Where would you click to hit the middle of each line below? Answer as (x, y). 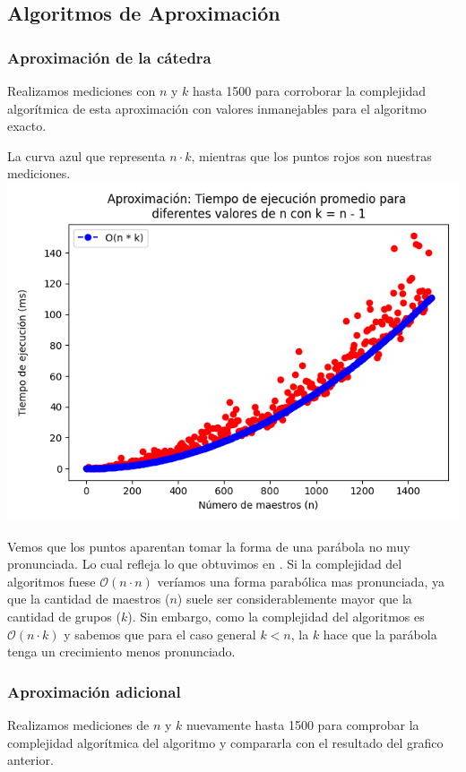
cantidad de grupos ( (64, 616)
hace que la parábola (380, 634)
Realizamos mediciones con (82, 90)
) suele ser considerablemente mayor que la (294, 599)
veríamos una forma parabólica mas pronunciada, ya (301, 581)
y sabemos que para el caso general (160, 634)
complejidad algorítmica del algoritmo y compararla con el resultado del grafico (225, 742)
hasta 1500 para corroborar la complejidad (309, 90)
